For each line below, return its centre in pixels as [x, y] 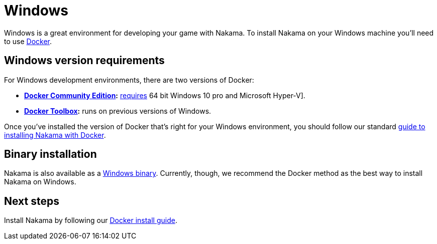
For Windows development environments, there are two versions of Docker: [129, 80]
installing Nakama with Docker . [55, 135]
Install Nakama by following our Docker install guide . [91, 220]
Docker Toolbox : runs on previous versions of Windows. [118, 111]
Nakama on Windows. [40, 182]
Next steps [32, 201]
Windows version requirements [84, 61]
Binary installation [50, 154]
